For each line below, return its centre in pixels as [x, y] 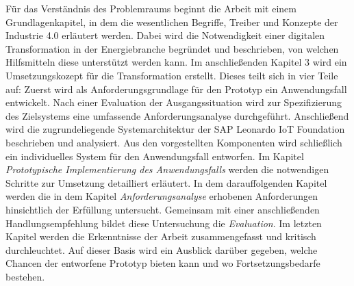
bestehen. [25, 276]
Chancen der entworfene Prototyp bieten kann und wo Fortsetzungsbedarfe [163, 263]
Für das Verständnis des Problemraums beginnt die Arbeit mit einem [151, 8]
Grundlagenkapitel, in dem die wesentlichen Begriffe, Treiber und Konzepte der [172, 22]
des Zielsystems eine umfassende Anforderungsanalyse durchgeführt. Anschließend [177, 115]
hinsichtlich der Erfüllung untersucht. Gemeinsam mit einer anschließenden [163, 209]
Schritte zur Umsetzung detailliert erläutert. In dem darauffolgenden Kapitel [166, 182]
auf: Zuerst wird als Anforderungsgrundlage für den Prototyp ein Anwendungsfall [176, 89]
